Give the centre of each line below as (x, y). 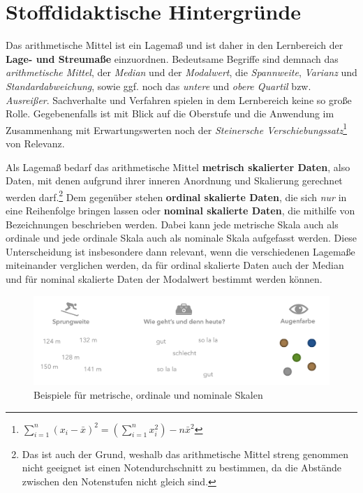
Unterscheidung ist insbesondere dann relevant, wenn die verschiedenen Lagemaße (180, 251)
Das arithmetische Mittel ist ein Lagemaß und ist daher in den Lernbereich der (175, 45)
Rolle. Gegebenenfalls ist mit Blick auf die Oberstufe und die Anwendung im (170, 113)
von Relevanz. (35, 143)
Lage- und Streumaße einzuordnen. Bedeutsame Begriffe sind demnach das (172, 58)
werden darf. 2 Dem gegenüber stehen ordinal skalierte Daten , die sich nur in (176, 196)
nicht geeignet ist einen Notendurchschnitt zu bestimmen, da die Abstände (182, 468)
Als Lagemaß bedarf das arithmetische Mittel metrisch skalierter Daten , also (178, 167)
